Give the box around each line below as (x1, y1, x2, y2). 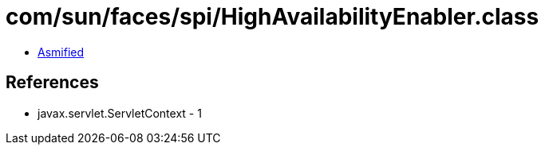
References (6, 72, 99, 93)
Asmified (38, 45, 85, 59)
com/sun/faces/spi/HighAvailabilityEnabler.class (6, 3, 539, 30)
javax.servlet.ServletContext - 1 (38, 106, 202, 120)
